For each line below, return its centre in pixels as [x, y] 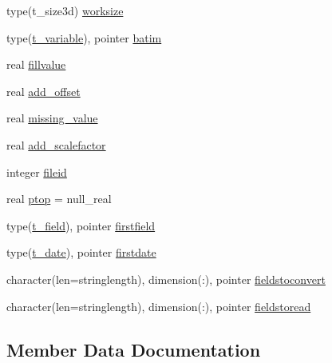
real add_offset [43, 91]
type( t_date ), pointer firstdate [81, 252]
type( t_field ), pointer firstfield [81, 225]
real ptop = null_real [59, 199]
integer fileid [37, 172]
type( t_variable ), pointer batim [84, 37]
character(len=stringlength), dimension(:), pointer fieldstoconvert [166, 279]
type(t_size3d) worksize [65, 10]
